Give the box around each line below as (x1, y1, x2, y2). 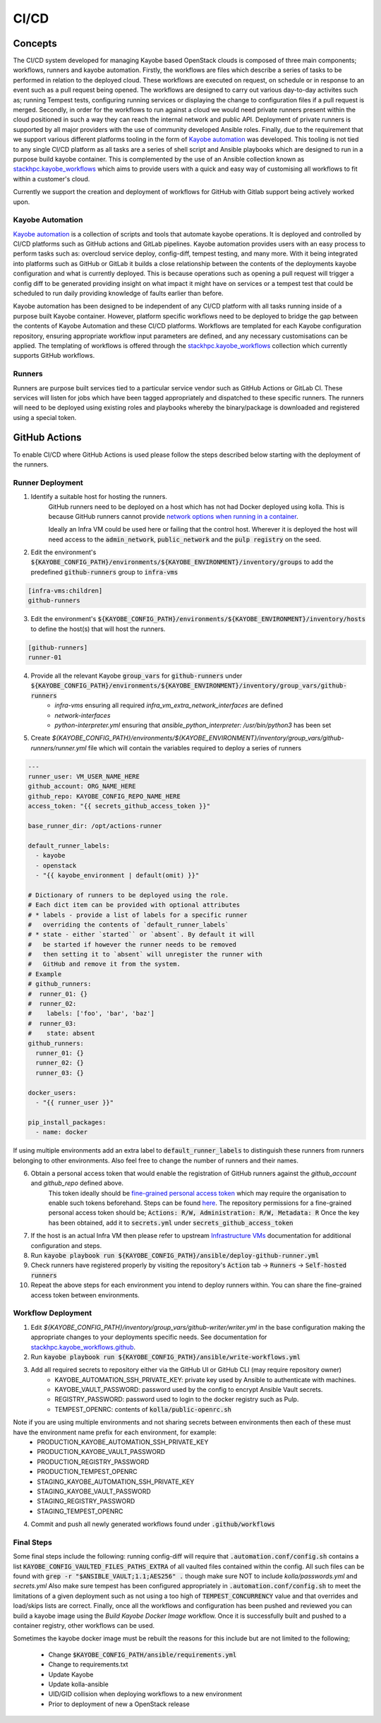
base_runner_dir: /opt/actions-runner (28, 822, 162, 830)
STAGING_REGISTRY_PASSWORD (37, 1497, 135, 1506)
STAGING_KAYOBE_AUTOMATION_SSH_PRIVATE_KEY (37, 1477, 195, 1486)
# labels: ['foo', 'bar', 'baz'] (28, 1009, 155, 1018)
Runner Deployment (13, 477, 84, 487)
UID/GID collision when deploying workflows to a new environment (48, 1690, 243, 1698)
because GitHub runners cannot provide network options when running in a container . (48, 512, 299, 520)
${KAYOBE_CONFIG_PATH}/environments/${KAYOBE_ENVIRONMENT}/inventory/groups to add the (30, 558, 334, 566)
